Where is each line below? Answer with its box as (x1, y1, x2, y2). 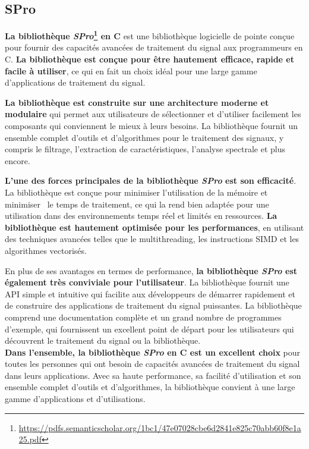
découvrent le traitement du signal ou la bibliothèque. (5, 334, 201, 347)
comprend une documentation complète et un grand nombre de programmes (5, 310, 282, 323)
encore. (5, 154, 30, 167)
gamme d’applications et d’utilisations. (5, 393, 146, 405)
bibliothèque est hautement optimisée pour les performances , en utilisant (5, 221, 304, 233)
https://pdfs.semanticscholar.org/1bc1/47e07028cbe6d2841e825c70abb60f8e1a (18, 421, 301, 434)
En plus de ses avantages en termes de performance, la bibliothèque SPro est (5, 264, 297, 277)
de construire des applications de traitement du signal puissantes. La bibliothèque (5, 299, 302, 312)
